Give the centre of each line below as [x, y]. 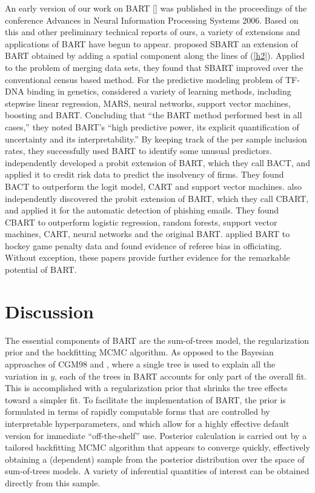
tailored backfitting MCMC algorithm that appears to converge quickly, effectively [157, 447]
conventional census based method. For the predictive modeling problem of [144, 79]
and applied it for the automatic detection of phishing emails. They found [142, 210]
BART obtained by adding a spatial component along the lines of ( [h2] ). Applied [155, 55]
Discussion [49, 311]
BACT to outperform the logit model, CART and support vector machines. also [153, 186]
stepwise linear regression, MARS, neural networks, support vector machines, [148, 103]
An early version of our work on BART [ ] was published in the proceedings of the [156, 8]
